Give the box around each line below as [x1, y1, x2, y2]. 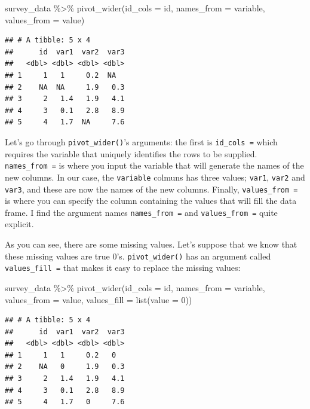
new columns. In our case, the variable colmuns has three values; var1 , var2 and [5, 170, 305, 183]
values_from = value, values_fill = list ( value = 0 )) [5, 293, 192, 306]
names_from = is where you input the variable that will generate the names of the [5, 159, 304, 172]
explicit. [5, 218, 34, 230]
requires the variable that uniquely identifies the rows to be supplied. [5, 147, 257, 160]
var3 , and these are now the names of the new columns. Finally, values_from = [5, 182, 298, 195]
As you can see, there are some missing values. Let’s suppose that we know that [5, 238, 297, 250]
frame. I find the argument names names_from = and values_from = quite [5, 206, 278, 218]
